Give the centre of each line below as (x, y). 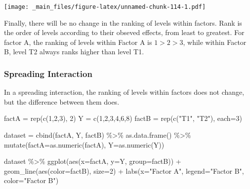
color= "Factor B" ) (31, 180)
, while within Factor (215, 42)
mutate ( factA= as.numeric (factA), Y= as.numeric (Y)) (84, 144)
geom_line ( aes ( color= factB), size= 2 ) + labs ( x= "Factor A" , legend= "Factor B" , (124, 170)
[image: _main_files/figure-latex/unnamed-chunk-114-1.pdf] (105, 7)
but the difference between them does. (62, 101)
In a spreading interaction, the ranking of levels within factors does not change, (124, 92)
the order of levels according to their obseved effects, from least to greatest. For (124, 32)
